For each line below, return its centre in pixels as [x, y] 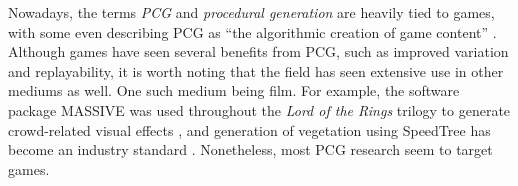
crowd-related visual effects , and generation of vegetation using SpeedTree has [249, 129]
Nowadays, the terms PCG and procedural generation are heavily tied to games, [251, 12]
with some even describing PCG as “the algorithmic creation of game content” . [252, 31]
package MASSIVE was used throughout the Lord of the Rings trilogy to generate [259, 109]
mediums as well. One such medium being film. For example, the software [234, 90]
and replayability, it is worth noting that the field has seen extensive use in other [256, 70]
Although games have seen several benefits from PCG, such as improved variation [258, 51]
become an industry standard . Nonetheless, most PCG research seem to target [250, 149]
